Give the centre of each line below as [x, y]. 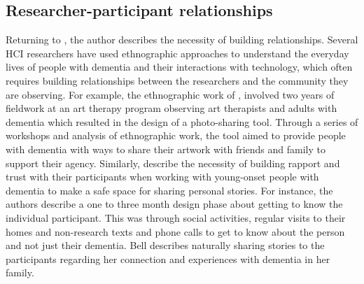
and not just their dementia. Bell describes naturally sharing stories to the [165, 245]
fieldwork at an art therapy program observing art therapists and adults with [171, 108]
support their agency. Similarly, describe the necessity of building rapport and [173, 163]
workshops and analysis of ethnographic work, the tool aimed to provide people [176, 135]
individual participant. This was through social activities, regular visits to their [176, 217]
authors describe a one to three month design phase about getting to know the [174, 204]
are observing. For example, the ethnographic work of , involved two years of [170, 94]
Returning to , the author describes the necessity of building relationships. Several [182, 40]
